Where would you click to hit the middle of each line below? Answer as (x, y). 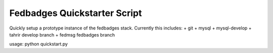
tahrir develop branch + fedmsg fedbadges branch (62, 34)
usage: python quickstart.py (39, 44)
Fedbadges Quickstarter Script (76, 13)
